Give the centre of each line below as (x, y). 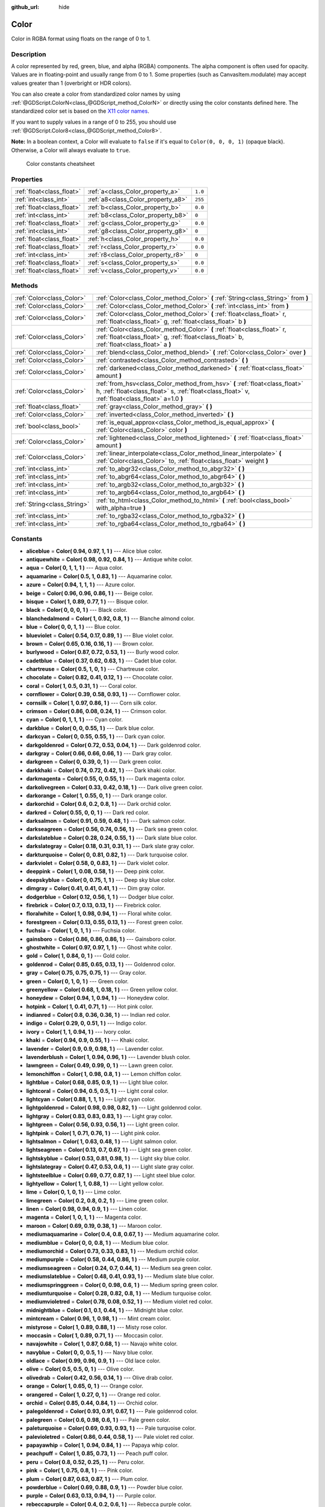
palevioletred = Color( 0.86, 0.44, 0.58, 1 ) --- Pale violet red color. (110, 1436)
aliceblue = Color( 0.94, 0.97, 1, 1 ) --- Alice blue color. (94, 551)
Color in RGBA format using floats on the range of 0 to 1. (81, 39)
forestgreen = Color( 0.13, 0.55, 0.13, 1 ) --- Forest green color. (105, 922)
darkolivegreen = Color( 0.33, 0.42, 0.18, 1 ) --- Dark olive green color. (115, 787)
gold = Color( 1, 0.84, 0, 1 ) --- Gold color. (78, 956)
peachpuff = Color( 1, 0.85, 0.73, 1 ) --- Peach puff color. (97, 1453)
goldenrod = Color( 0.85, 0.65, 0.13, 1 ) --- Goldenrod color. (101, 964)
